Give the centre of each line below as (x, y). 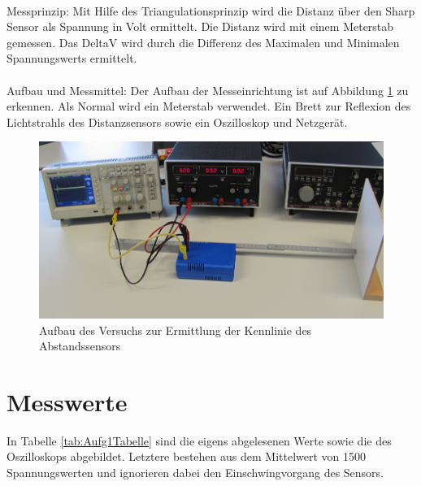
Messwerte (67, 401)
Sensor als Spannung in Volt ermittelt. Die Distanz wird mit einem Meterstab (200, 26)
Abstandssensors (80, 346)
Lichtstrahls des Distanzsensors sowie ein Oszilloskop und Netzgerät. (177, 121)
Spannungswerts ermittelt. (72, 58)
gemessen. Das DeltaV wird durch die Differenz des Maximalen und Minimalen (203, 42)
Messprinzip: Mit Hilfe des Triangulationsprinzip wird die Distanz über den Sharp (211, 10)
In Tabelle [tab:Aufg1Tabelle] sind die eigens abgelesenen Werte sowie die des (199, 440)
